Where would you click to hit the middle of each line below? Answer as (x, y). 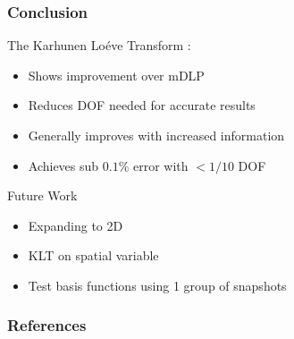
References (47, 325)
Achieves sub (63, 165)
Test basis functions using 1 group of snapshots (157, 285)
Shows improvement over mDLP (116, 75)
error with (161, 165)
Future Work (42, 195)
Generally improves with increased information (156, 135)
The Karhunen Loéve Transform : (99, 45)
